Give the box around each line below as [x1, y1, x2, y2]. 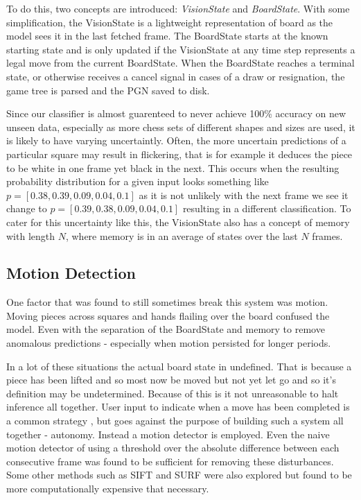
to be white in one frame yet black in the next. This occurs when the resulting [6, 160, 340, 175]
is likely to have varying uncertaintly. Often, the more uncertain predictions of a [6, 133, 346, 148]
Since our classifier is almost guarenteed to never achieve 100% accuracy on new [6, 106, 346, 121]
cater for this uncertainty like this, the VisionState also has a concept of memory [6, 214, 350, 229]
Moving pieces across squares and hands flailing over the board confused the [6, 308, 330, 322]
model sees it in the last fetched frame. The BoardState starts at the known [6, 28, 328, 43]
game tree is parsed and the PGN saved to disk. [6, 83, 210, 97]
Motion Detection [6, 262, 136, 284]
